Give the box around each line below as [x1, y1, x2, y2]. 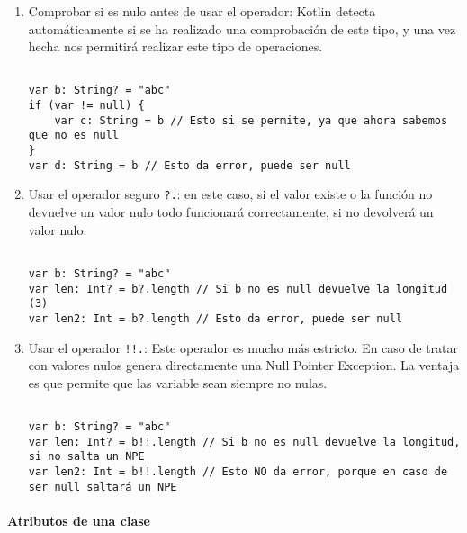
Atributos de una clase [7, 510, 150, 529]
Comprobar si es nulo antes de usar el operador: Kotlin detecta [28, 2, 376, 20]
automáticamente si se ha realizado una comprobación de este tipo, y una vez [28, 19, 456, 38]
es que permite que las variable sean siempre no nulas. [28, 373, 328, 392]
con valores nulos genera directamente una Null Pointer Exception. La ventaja [28, 356, 460, 375]
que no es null [28, 129, 120, 142]
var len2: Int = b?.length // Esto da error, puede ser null [28, 312, 403, 325]
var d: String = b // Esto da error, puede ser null [28, 158, 351, 172]
